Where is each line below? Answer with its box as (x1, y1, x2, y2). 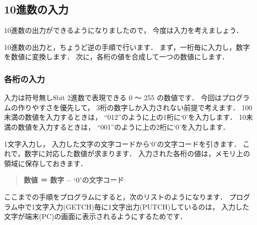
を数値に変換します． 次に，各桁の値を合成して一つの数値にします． (4, 51, 229, 62)
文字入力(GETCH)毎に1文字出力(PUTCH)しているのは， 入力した (35, 201, 250, 212)
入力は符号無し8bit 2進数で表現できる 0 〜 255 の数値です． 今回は (4, 92, 222, 103)
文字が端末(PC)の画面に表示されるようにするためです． (4, 211, 187, 222)
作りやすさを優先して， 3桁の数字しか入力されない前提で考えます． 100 (17, 102, 253, 112)
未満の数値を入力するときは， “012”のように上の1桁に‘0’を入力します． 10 (4, 112, 246, 122)
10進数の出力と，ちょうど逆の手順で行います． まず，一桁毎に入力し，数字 (4, 41, 250, 52)
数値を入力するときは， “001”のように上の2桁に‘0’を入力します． (17, 121, 230, 132)
